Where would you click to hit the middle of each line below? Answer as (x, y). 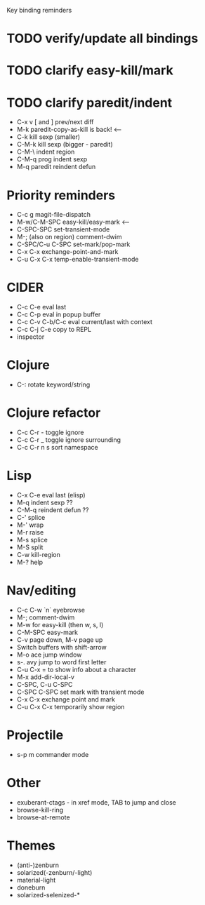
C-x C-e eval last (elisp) (51, 495)
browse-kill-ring (40, 810)
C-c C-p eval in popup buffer (59, 314)
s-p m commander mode (53, 754)
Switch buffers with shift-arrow (61, 647)
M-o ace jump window (49, 655)
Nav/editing (41, 590)
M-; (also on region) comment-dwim (69, 237)
